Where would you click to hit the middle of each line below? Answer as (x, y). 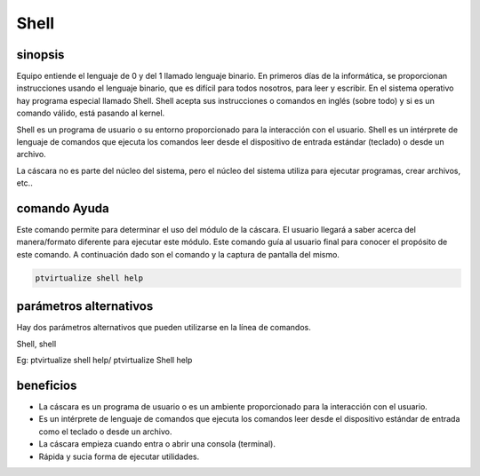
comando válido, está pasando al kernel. (91, 113)
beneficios (47, 385)
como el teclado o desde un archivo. (105, 432)
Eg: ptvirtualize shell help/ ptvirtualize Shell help (104, 361)
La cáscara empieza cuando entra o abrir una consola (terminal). (157, 444)
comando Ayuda (63, 208)
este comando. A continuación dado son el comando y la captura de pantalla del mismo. (178, 254)
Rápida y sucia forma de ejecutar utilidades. (119, 456)
